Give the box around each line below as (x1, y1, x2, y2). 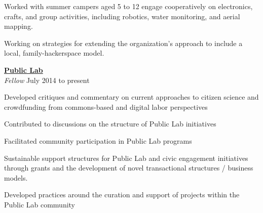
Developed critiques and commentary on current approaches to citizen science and (4, 92, 259, 102)
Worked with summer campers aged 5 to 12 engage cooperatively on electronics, (4, 1, 253, 11)
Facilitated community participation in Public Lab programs (4, 135, 192, 146)
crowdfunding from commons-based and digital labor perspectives (4, 101, 208, 112)
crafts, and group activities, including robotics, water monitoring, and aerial (4, 11, 240, 21)
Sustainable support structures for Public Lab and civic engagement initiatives (4, 152, 248, 163)
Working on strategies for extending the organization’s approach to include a (4, 37, 243, 48)
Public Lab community (4, 199, 76, 209)
